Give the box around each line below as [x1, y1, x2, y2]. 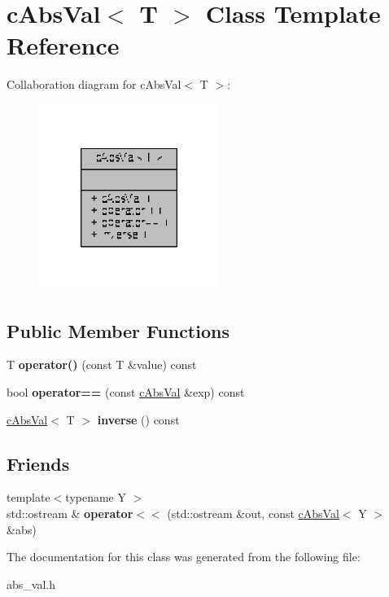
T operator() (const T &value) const [7, 356, 197, 373]
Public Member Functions [7, 318, 229, 343]
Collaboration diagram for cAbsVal [7, 76, 181, 93]
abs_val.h [7, 575, 55, 592]
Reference [7, 29, 120, 62]
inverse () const [97, 410, 180, 428]
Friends [7, 450, 70, 476]
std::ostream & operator [7, 504, 133, 521]
